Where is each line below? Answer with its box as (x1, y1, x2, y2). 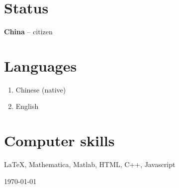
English (15, 101, 39, 111)
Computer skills (4, 130, 115, 151)
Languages (4, 55, 77, 76)
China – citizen (4, 26, 53, 37)
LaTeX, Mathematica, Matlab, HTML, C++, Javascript (4, 159, 176, 170)
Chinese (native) (15, 84, 66, 94)
